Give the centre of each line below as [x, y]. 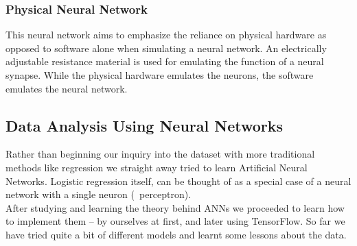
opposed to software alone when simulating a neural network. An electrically [166, 48]
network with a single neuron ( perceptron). [99, 194]
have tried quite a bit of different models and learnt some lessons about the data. [176, 234]
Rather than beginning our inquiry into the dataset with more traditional [160, 154]
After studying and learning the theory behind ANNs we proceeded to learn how [175, 207]
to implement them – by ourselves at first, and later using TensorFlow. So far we [175, 221]
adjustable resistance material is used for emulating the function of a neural [165, 61]
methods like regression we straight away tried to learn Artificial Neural [157, 167]
